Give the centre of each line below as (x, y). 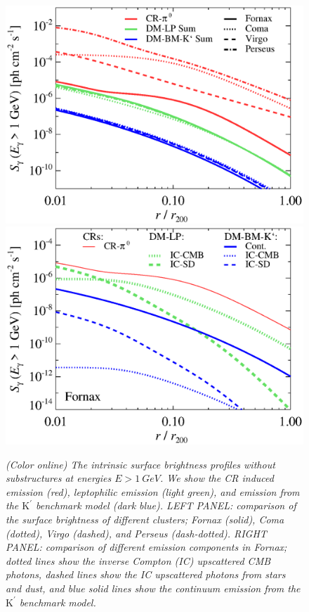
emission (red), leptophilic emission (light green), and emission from (153, 491)
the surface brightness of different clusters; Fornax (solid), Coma (145, 519)
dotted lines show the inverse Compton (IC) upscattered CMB (138, 560)
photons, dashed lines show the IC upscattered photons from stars (146, 574)
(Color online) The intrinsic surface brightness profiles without (140, 464)
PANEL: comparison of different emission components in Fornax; (146, 547)
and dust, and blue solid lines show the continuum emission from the (153, 588)
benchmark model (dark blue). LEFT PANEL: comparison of (166, 505)
